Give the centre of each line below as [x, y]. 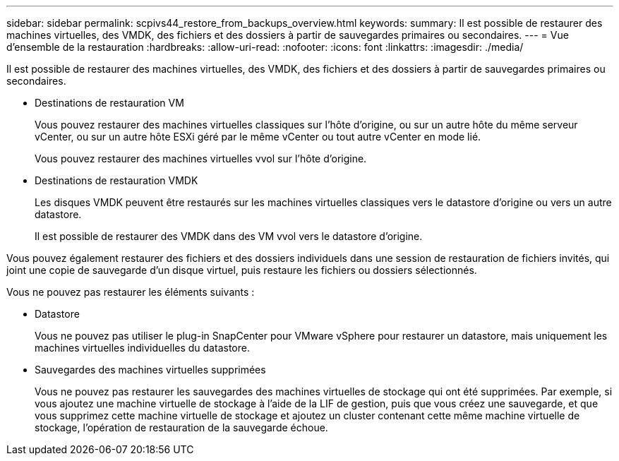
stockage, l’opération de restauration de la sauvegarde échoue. [181, 427]
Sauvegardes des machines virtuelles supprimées [150, 370]
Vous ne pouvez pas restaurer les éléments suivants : [131, 292]
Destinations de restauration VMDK [116, 180]
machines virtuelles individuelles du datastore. [142, 348]
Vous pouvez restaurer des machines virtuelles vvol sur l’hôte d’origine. [201, 158]
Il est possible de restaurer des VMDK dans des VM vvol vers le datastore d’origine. [229, 236]
